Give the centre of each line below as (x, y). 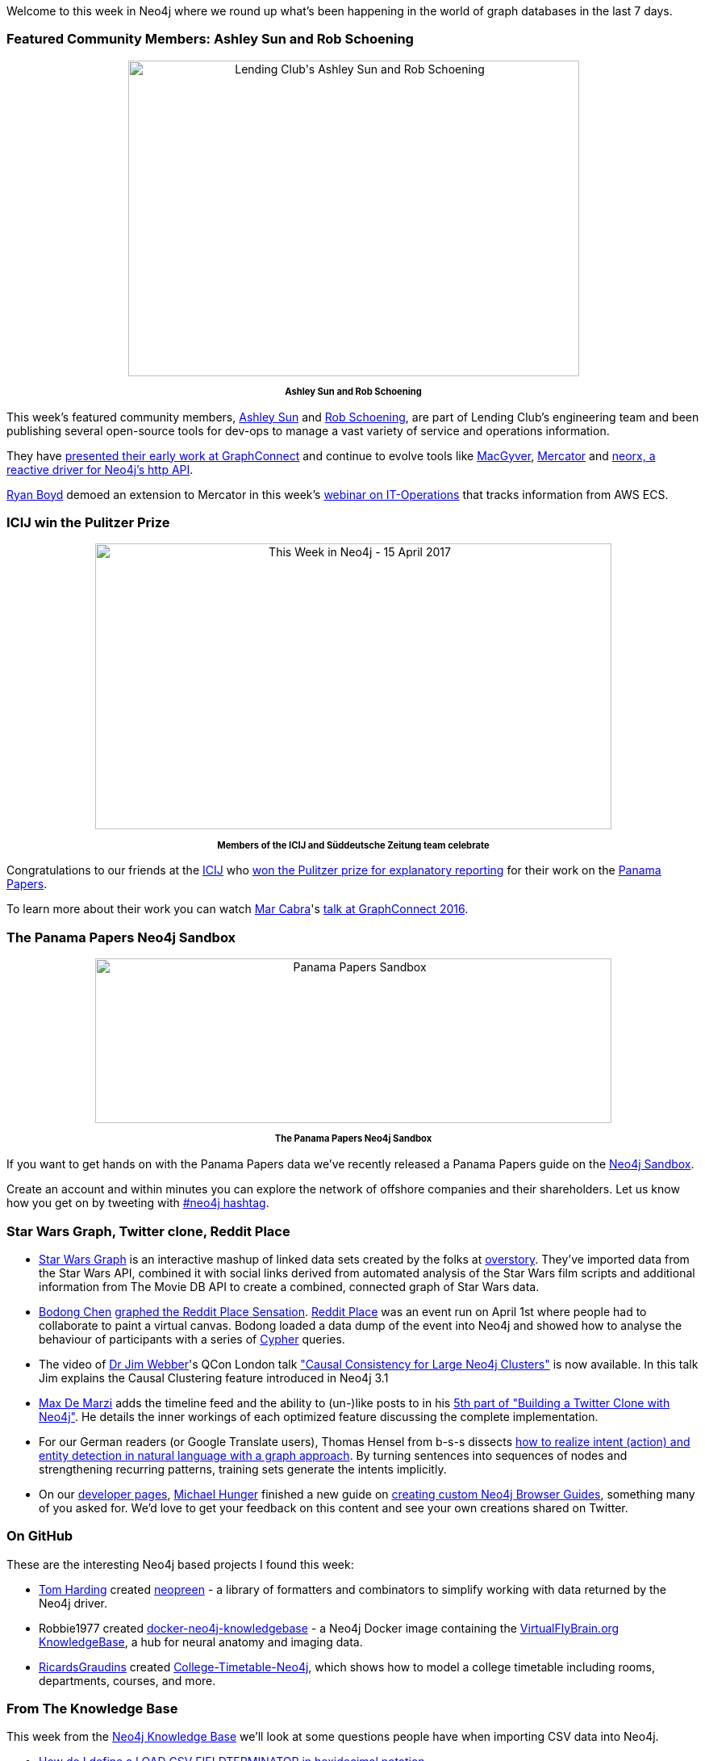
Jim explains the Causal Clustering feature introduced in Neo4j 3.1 (214, 1377)
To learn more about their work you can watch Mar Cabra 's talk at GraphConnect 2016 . (238, 909)
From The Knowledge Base (92, 1709)
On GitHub (40, 1536)
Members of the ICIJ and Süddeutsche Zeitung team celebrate (353, 845)
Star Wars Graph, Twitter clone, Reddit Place (148, 1231)
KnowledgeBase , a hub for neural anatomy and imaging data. (201, 1642)
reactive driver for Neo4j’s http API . (100, 469)
